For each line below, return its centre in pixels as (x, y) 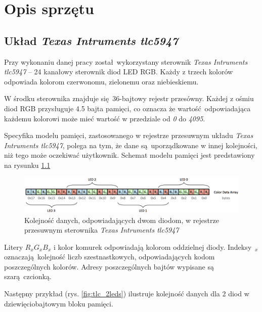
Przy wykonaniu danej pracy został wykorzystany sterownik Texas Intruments (126, 61)
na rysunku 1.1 (27, 165)
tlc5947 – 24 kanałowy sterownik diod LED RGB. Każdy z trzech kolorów (119, 72)
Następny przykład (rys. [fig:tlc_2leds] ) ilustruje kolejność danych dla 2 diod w (127, 294)
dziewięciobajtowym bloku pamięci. (59, 303)
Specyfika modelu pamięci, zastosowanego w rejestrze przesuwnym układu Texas (129, 135)
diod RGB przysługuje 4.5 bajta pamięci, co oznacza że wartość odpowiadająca (127, 108)
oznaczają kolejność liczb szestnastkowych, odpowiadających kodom (110, 257)
